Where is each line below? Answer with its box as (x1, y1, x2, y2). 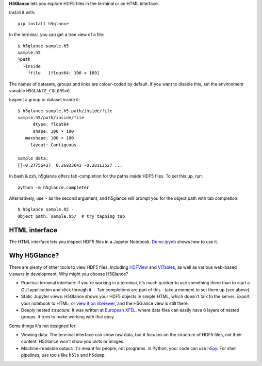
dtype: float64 (33, 122, 69, 127)
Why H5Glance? (9, 251, 59, 260)
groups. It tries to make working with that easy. (21, 314, 115, 320)
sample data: (17, 156, 49, 161)
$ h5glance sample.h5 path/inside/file (17, 108, 113, 114)
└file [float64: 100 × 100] (27, 70, 99, 76)
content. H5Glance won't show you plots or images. (21, 338, 125, 345)
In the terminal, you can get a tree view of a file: (9, 32, 104, 37)
